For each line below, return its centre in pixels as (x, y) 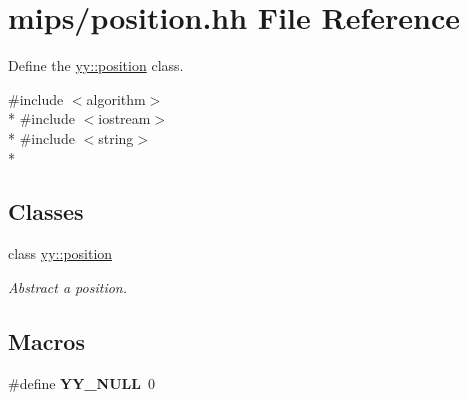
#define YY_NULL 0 (81, 382)
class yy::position (60, 253)
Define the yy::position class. (96, 65)
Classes (46, 211)
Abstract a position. (67, 286)
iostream (124, 118)
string (116, 137)
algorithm (116, 98)
